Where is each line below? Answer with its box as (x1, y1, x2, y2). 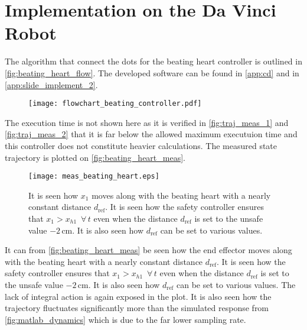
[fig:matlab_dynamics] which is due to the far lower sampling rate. (5, 313, 246, 325)
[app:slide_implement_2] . (5, 78, 98, 90)
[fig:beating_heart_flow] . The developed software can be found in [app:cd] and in (5, 66, 299, 79)
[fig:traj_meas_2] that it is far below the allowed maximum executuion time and (5, 128, 298, 140)
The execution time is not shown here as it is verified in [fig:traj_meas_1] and (5, 116, 289, 128)
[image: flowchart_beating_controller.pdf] (28, 99, 202, 108)
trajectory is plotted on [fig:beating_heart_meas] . (5, 151, 185, 163)
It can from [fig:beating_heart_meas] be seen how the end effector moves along (5, 244, 292, 256)
